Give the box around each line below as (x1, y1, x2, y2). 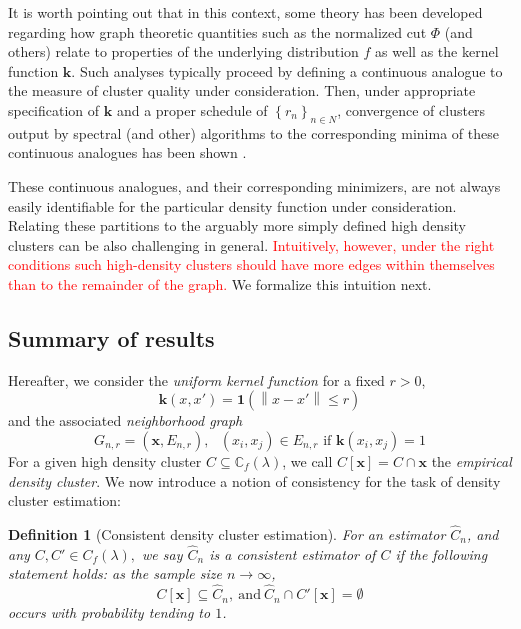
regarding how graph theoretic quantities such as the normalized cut (8, 21, 427, 42)
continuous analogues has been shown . (8, 142, 247, 163)
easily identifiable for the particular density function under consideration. (8, 195, 457, 216)
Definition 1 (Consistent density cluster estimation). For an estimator (8, 523, 446, 544)
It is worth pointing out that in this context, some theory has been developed (8, 2, 483, 22)
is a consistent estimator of (209, 543, 376, 564)
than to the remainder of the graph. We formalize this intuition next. (8, 273, 432, 294)
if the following (395, 543, 488, 564)
